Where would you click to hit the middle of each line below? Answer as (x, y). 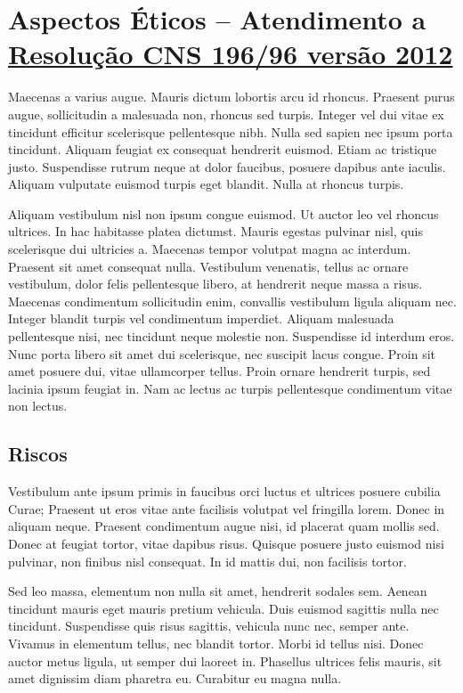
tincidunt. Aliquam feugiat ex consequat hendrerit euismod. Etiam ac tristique (223, 149)
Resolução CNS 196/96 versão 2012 (231, 54)
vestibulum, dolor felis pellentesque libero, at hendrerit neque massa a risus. (215, 284)
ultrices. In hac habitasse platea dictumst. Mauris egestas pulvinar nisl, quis (215, 231)
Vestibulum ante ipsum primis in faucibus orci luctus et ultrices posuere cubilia (224, 491)
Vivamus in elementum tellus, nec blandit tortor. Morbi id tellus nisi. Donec (216, 643)
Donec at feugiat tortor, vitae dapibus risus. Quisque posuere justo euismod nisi (226, 543)
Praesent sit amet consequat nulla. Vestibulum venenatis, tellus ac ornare (208, 266)
